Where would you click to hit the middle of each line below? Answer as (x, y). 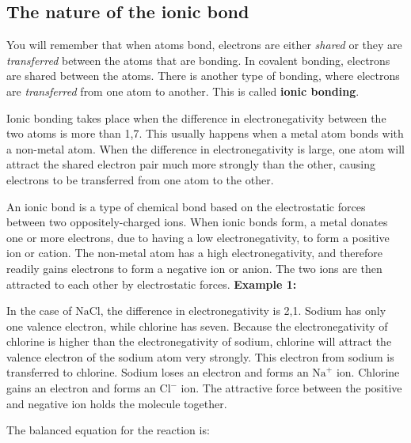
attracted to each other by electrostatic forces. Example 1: (152, 284)
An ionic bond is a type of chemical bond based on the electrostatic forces (186, 206)
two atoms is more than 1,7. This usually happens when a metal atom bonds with (205, 133)
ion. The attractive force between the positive (291, 388)
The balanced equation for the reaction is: (108, 430)
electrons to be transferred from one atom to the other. (140, 179)
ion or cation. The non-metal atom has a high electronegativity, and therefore (195, 253)
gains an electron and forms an (81, 388)
